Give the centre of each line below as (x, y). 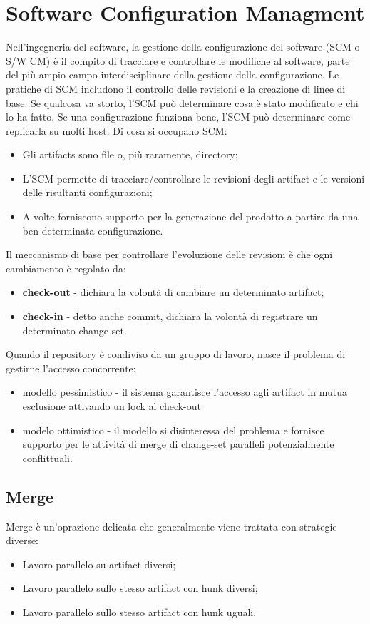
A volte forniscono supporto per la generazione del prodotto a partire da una (190, 216)
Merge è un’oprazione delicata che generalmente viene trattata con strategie (171, 526)
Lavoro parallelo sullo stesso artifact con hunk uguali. (139, 612)
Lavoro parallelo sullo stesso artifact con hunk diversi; (140, 588)
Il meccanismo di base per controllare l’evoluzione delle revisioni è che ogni (169, 254)
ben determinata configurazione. (93, 230)
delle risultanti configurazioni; (87, 192)
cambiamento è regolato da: (66, 268)
